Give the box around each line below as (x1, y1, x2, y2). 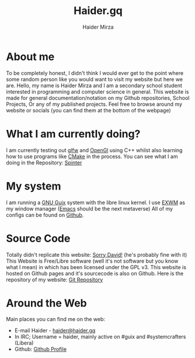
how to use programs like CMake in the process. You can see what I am (6, 153, 178, 160)
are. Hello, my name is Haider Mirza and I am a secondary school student (6, 82, 183, 89)
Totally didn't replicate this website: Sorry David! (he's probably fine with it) (6, 251, 187, 258)
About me (6, 50, 55, 63)
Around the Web (6, 297, 87, 309)
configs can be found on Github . (6, 211, 84, 218)
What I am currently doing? (6, 127, 141, 140)
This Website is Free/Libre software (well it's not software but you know (6, 257, 179, 264)
